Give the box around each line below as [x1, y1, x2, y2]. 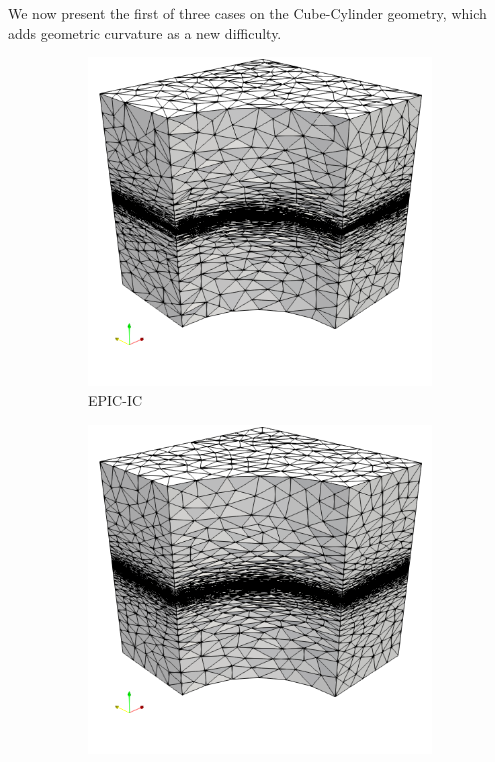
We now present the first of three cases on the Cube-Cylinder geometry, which [8, 3, 487, 23]
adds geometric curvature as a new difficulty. [8, 22, 282, 43]
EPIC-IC [88, 390, 143, 410]
